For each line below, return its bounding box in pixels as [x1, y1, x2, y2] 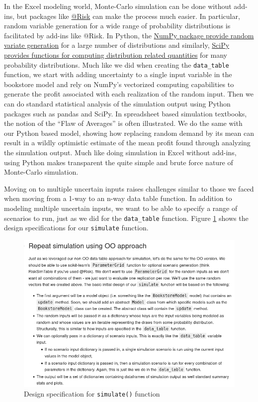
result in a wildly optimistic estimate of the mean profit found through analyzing [4, 137, 251, 148]
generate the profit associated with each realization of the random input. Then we [4, 89, 254, 99]
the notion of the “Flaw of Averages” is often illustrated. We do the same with [4, 118, 243, 128]
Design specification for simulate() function [24, 389, 160, 399]
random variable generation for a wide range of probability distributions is [4, 20, 231, 31]
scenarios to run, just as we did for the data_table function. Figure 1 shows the [4, 212, 249, 223]
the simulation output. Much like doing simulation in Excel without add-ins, [4, 147, 237, 157]
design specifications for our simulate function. [4, 222, 149, 233]
